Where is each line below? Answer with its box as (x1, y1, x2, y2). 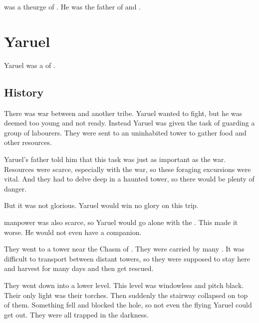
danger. (4, 183, 27, 193)
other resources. (4, 137, 52, 147)
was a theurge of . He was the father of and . (4, 1, 141, 12)
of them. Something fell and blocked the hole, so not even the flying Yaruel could (4, 299, 252, 310)
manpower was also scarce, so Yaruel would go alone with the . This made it (4, 217, 238, 227)
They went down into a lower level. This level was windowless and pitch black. (4, 280, 244, 290)
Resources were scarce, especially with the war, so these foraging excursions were (4, 163, 251, 174)
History (4, 84, 44, 99)
